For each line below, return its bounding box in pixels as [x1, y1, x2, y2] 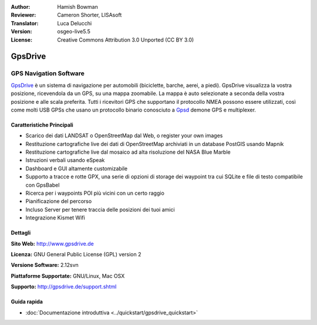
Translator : [11, 19, 39, 26]
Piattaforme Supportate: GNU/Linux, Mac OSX [11, 272, 125, 279]
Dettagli [11, 229, 31, 236]
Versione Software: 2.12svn [11, 262, 79, 269]
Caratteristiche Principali [11, 121, 73, 128]
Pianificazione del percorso [25, 198, 92, 205]
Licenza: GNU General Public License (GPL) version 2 [11, 250, 141, 258]
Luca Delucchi [57, 19, 92, 26]
